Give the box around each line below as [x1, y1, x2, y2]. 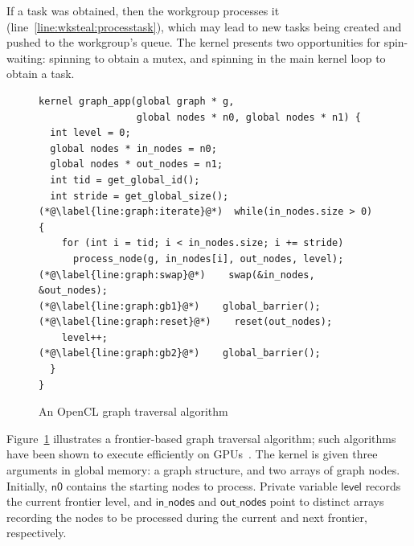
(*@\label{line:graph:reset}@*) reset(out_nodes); [39, 316, 333, 328]
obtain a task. [6, 65, 75, 82]
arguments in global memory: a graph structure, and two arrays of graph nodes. [6, 462, 400, 478]
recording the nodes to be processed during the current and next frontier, [6, 508, 367, 525]
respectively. [6, 524, 67, 541]
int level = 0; [50, 127, 131, 139]
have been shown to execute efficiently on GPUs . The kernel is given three [6, 445, 378, 462]
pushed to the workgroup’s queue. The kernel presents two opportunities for [6, 34, 380, 51]
